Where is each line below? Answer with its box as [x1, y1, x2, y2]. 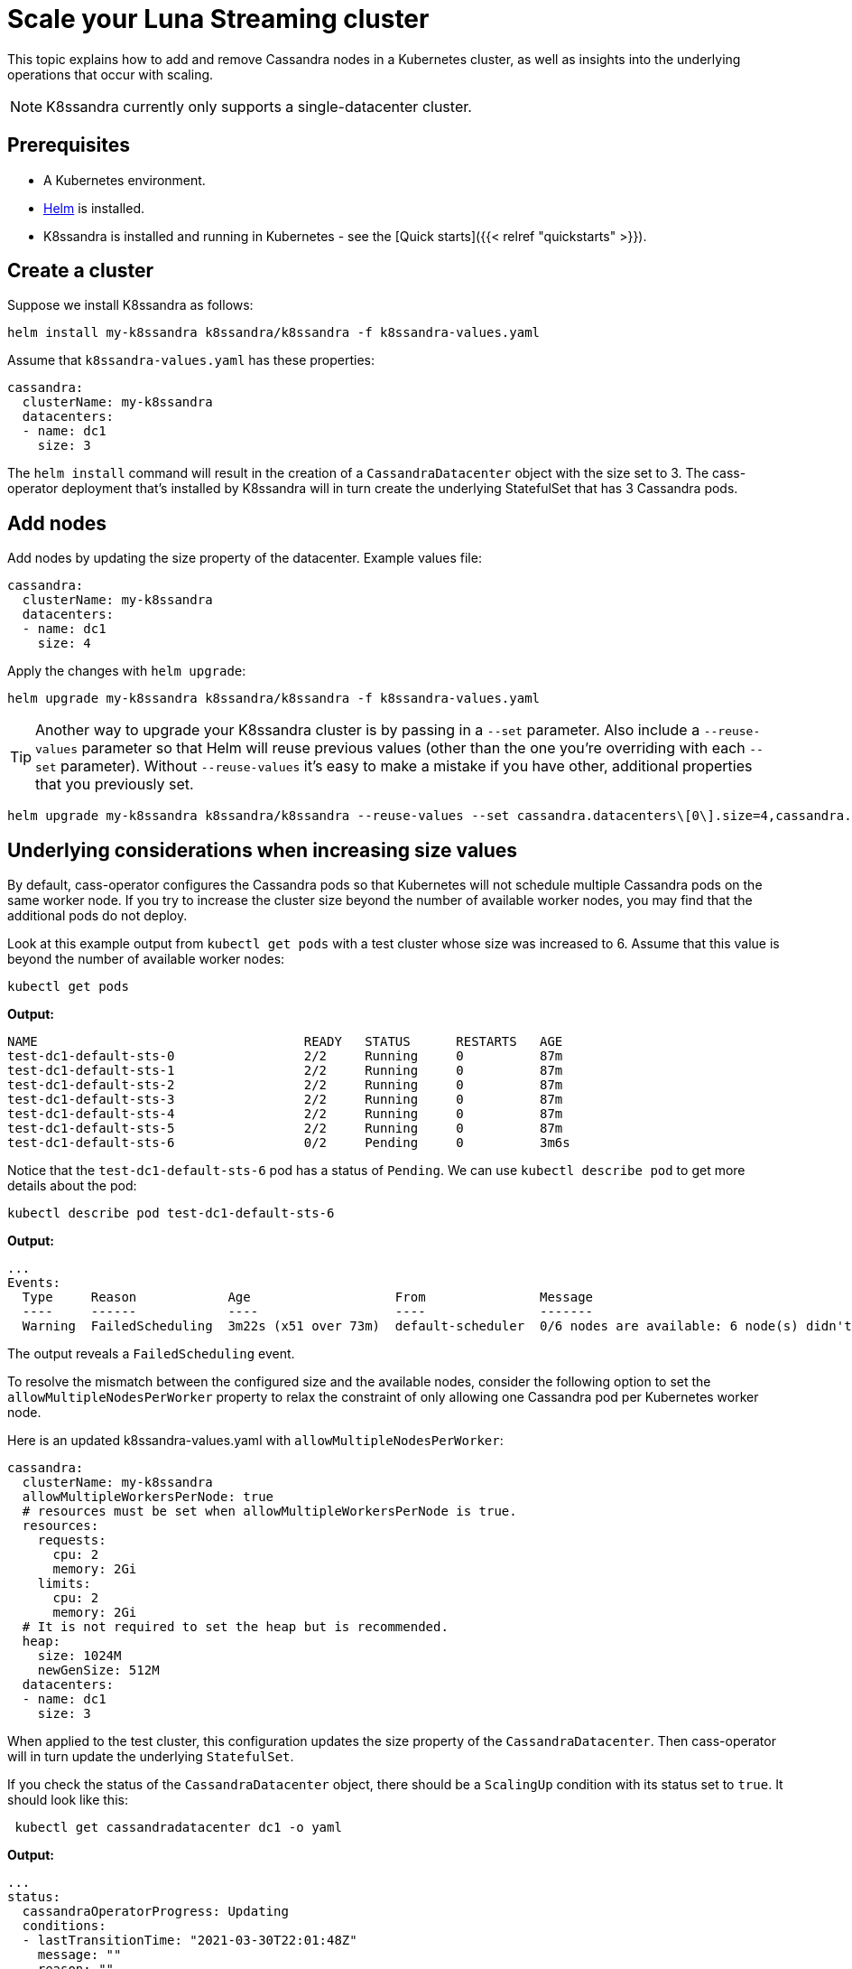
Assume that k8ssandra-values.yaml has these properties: [7, 352, 375, 369]
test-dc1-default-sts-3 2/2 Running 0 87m [7, 1092, 563, 1107]
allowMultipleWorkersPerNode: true [22, 1489, 274, 1505]
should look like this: [7, 1792, 128, 1808]
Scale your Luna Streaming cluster [7, 4, 430, 34]
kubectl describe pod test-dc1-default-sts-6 [7, 1206, 335, 1221]
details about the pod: [7, 1178, 137, 1194]
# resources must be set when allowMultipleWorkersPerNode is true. [22, 1504, 517, 1519]
